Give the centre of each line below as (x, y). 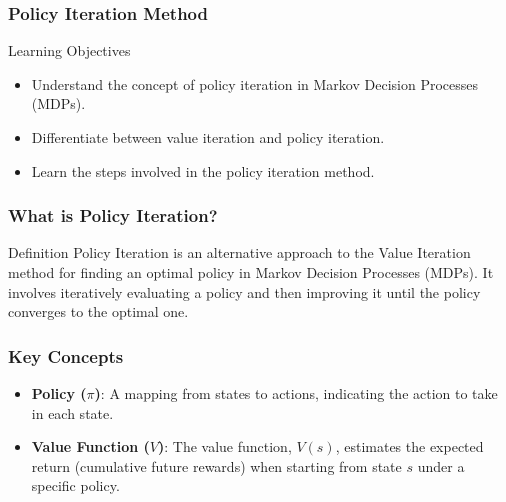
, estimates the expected (409, 446)
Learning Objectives (69, 50)
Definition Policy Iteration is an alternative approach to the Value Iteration (239, 252)
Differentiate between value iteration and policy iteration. (208, 137)
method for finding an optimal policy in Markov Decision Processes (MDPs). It (251, 272)
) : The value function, (224, 446)
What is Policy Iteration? (113, 215)
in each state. (72, 412)
